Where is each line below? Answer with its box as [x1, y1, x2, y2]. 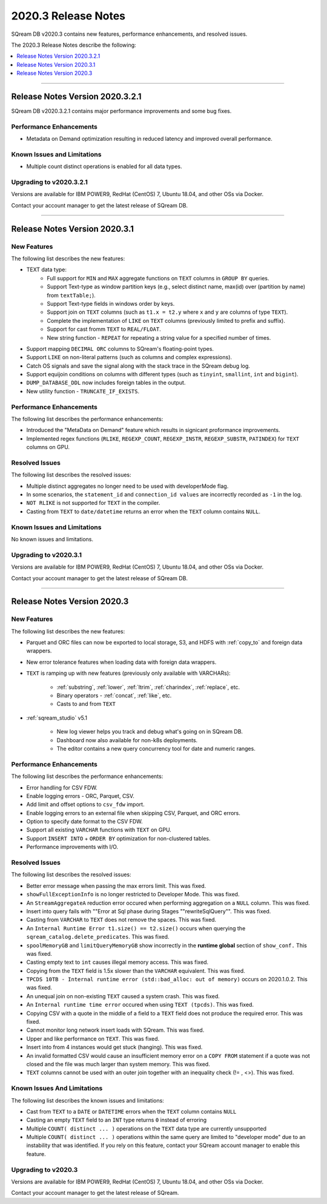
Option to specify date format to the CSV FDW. [26, 818, 143, 825]
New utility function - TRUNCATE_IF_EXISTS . [26, 387, 139, 394]
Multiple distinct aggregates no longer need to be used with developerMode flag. [26, 482, 229, 490]
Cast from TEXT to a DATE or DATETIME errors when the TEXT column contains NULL [26, 1108, 237, 1115]
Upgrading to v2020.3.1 [11, 550, 82, 559]
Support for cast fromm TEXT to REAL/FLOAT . [47, 325, 161, 333]
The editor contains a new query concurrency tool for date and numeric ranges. [56, 745, 256, 752]
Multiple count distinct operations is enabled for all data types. [26, 163, 182, 170]
